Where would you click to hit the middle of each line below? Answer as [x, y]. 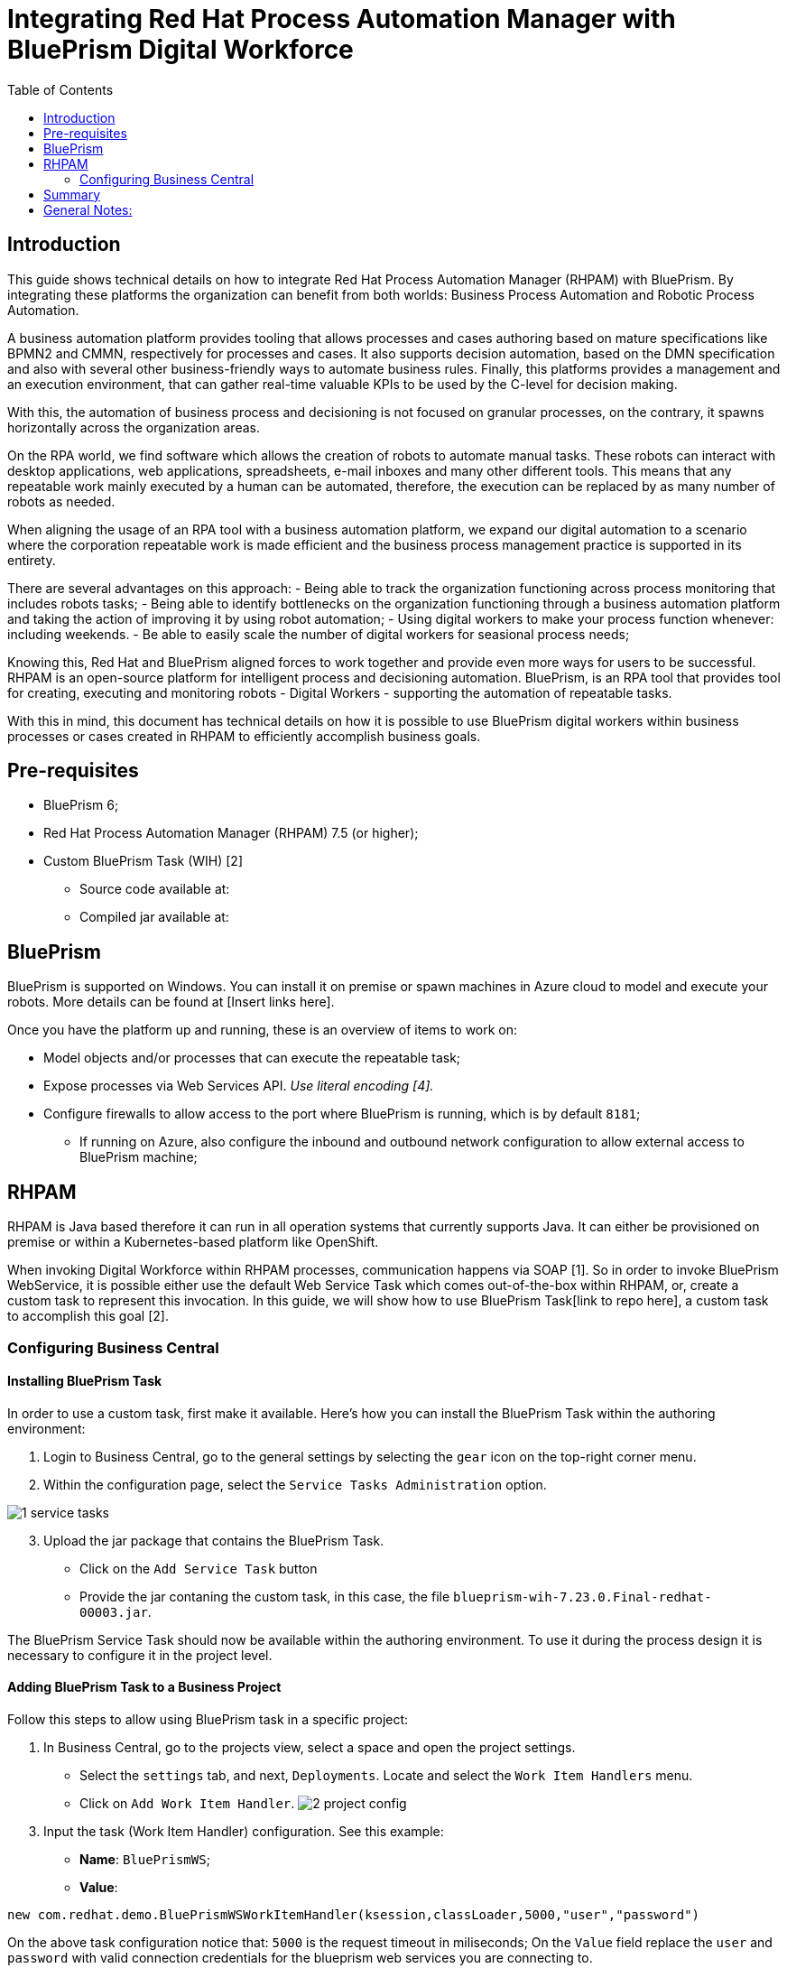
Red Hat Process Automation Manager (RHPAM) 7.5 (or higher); [231, 833]
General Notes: [88, 209]
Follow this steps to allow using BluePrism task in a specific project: [208, 1719]
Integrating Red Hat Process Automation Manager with [342, 19]
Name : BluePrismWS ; [145, 1859]
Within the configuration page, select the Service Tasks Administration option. [295, 1484]
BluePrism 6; [81, 805]
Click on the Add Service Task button [199, 1568]
